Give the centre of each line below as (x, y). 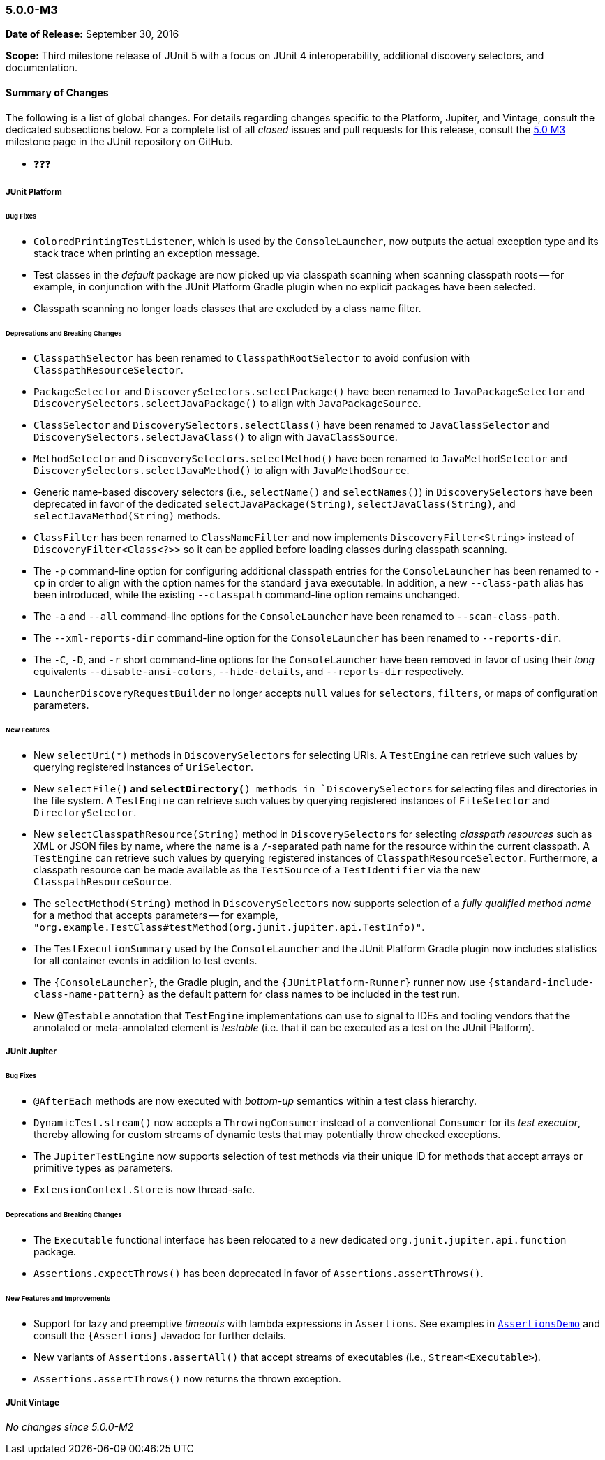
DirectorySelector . (85, 813)
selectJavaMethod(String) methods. (127, 516)
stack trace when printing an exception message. (147, 253)
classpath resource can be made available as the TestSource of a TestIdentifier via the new (257, 870)
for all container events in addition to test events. (145, 961)
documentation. (42, 68)
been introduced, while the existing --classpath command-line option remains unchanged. (247, 595)
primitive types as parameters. (104, 1168)
